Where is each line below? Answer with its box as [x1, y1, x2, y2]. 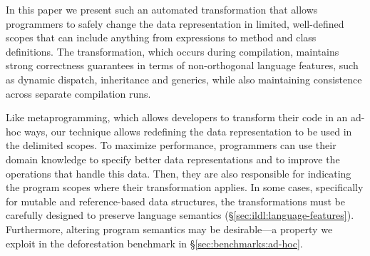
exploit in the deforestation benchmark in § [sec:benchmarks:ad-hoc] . [6, 235, 303, 250]
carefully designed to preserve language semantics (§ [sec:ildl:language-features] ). [6, 208, 354, 222]
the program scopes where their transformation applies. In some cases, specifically [6, 180, 364, 195]
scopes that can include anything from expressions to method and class [6, 30, 317, 45]
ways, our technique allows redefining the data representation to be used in [24, 123, 352, 138]
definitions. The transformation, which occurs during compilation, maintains [6, 43, 339, 58]
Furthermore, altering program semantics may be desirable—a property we [6, 221, 333, 236]
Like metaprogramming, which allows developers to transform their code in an [6, 110, 348, 125]
